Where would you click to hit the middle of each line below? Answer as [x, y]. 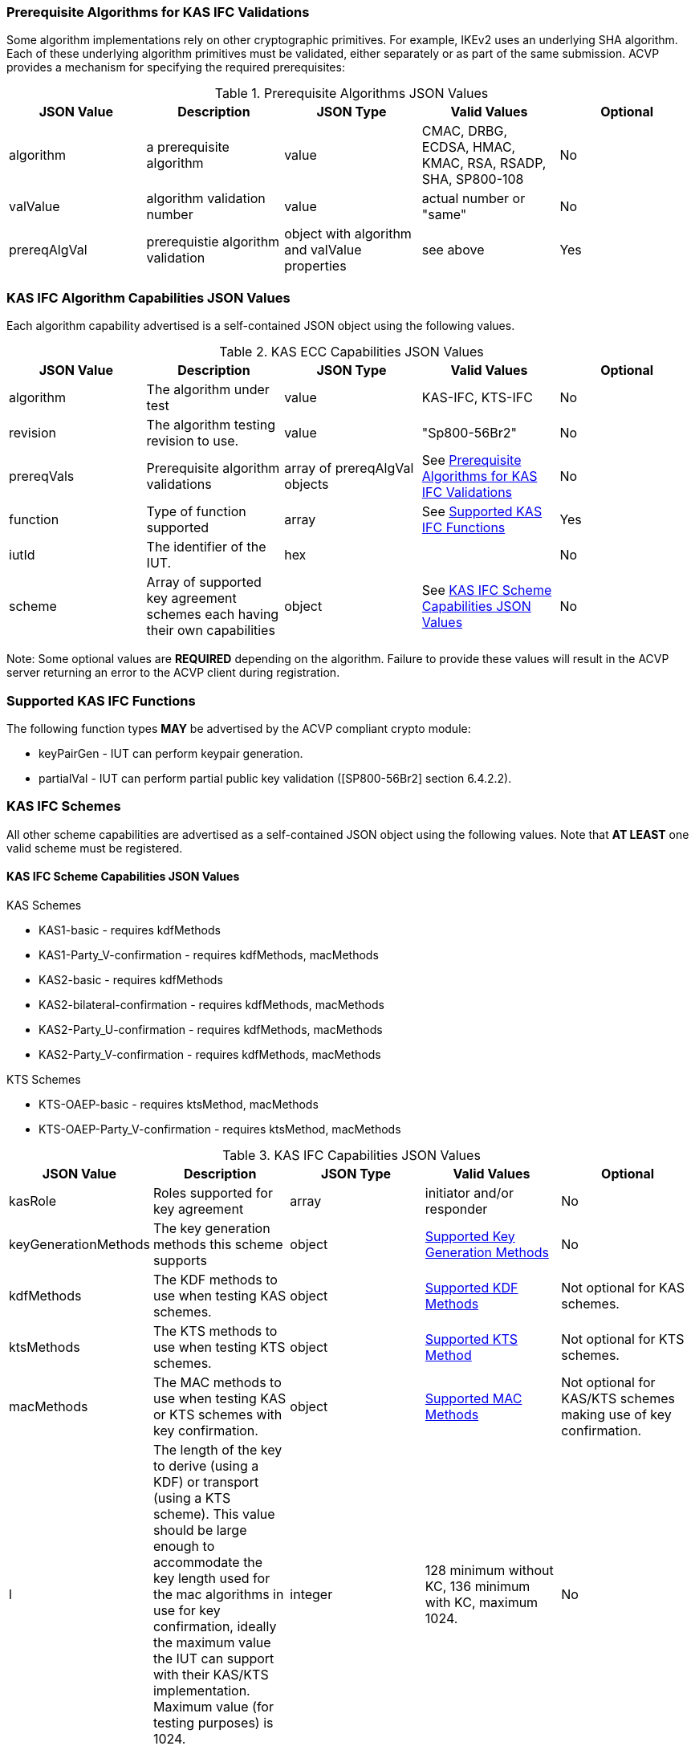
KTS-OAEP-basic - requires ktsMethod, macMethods [179, 1104]
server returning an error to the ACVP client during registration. [173, 673]
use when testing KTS [219, 1347]
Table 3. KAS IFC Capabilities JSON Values [352, 1155]
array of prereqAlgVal [349, 468]
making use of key [616, 1414]
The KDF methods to [215, 1279]
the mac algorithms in [218, 1594]
